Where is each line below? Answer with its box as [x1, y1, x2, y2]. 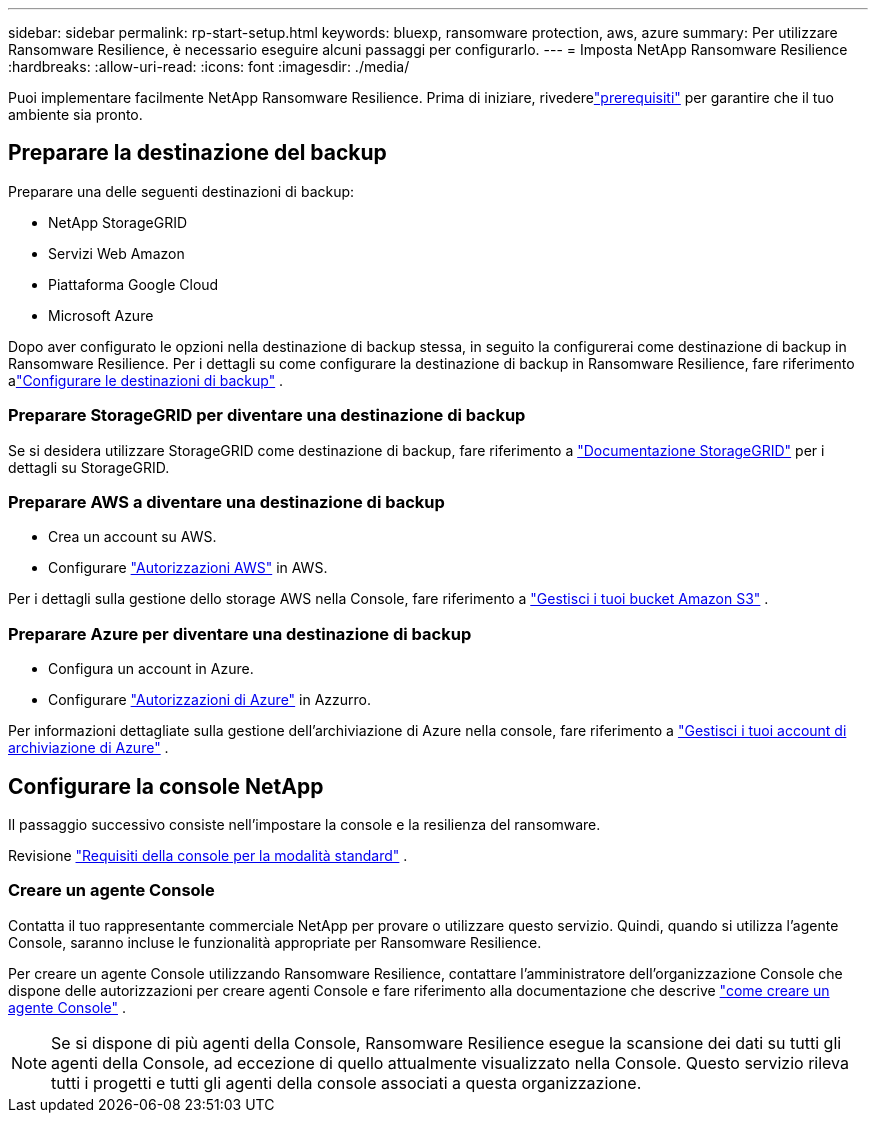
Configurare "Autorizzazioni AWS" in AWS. [48, 559, 328, 577]
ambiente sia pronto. [8, 106, 143, 123]
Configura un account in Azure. [48, 660, 254, 678]
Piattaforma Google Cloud [48, 275, 219, 293]
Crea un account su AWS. [48, 528, 217, 546]
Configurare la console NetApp [8, 773, 324, 799]
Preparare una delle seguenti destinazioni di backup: [8, 182, 355, 200]
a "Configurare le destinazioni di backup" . [8, 371, 284, 389]
